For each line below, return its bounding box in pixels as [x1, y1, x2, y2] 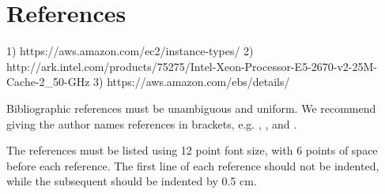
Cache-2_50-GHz [6, 73, 90, 90]
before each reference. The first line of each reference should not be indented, [6, 157, 379, 173]
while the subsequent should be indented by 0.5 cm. [6, 173, 257, 189]
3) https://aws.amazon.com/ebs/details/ [93, 73, 290, 90]
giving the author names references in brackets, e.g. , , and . [6, 115, 297, 132]
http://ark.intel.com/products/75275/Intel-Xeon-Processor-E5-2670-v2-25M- [6, 58, 378, 74]
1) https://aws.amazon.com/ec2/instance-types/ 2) [6, 43, 254, 59]
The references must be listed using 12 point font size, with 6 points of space [6, 142, 378, 159]
